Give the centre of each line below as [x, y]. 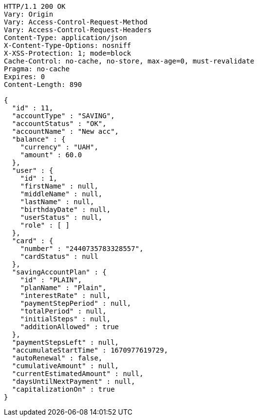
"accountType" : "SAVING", [63, 116]
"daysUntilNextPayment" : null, [74, 381]
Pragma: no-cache [37, 69]
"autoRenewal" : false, [57, 358]
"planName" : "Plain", [63, 288]
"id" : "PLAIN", [51, 280]
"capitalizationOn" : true [63, 389]
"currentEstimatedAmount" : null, [78, 374]
